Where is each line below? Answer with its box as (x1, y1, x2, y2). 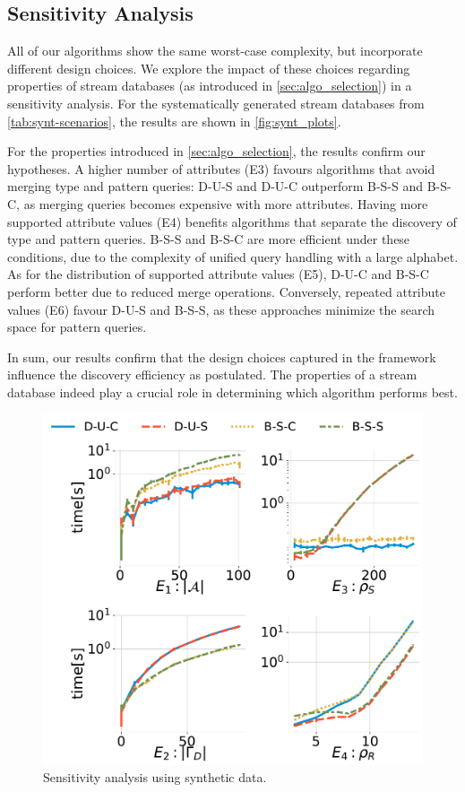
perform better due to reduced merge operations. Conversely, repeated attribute (7, 282, 445, 300)
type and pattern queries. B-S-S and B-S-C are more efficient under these (7, 230, 410, 248)
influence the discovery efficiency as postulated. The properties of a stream (7, 365, 418, 384)
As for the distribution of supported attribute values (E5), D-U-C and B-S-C (7, 265, 429, 283)
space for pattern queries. (7, 318, 147, 336)
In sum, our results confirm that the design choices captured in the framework (7, 347, 436, 366)
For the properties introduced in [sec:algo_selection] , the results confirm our (7, 142, 426, 161)
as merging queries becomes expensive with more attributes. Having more (23, 194, 428, 213)
